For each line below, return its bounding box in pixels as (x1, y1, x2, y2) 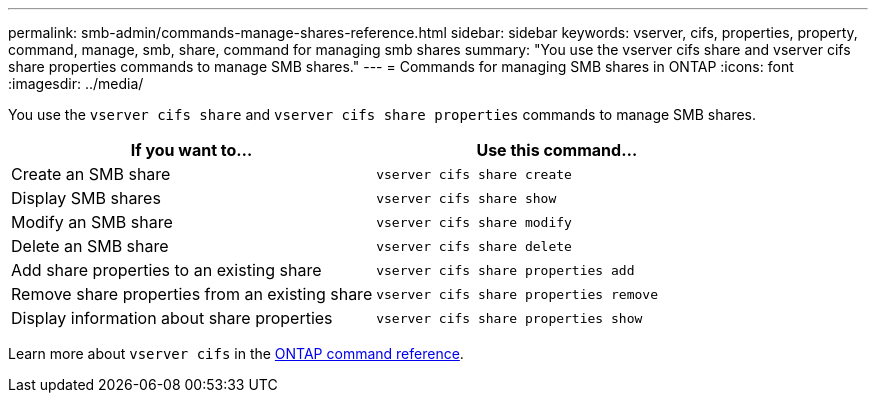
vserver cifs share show (376, 190, 557, 206)
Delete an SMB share (11, 236, 169, 256)
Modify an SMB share (11, 212, 173, 232)
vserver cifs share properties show (376, 310, 643, 326)
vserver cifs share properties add (376, 262, 635, 278)
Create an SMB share (11, 164, 171, 184)
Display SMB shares (11, 188, 161, 208)
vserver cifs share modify (376, 214, 572, 230)
